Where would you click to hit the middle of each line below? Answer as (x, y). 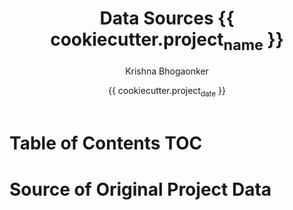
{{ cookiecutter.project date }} (167, 91)
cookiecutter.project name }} (167, 41)
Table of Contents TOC (106, 143)
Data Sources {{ (167, 18)
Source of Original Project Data (140, 189)
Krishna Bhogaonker (167, 71)
